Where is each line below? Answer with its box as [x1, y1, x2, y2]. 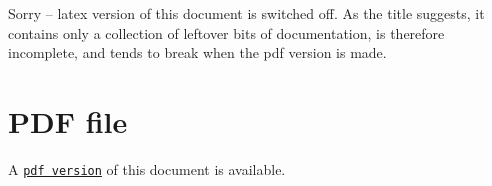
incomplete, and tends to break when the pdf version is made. [8, 42, 387, 63]
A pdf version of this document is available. [8, 158, 286, 179]
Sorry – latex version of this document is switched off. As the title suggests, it [8, 3, 485, 23]
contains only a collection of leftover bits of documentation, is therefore [8, 22, 445, 43]
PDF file [8, 100, 128, 141]
